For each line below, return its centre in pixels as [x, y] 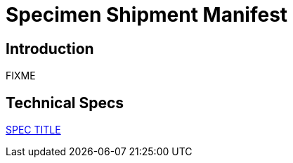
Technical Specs [65, 103]
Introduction [50, 48]
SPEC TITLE [33, 130]
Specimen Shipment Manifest [147, 15]
